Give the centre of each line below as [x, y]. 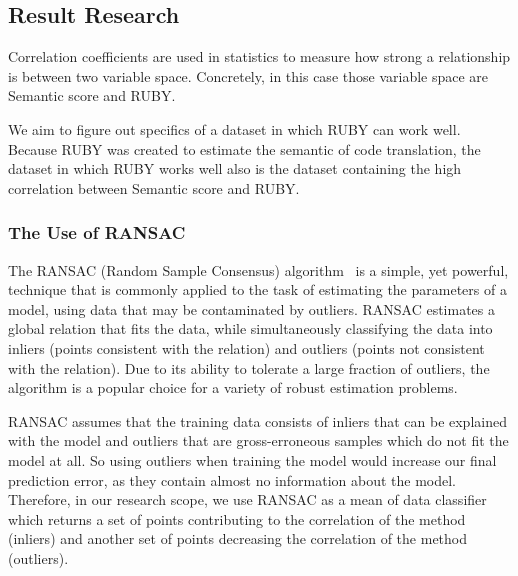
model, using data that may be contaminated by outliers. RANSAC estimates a [252, 308]
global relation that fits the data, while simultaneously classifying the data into [250, 328]
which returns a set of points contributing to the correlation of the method [237, 518]
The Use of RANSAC [97, 232]
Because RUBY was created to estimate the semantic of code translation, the [244, 148]
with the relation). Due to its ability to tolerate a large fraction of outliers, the [249, 367]
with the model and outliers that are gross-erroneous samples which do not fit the [258, 440]
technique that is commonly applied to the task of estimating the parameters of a [257, 289]
